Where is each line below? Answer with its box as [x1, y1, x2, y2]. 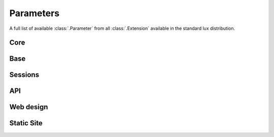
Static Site [9, 119, 43, 127]
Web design [9, 103, 48, 111]
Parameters [9, 8, 60, 19]
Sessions [9, 71, 40, 79]
